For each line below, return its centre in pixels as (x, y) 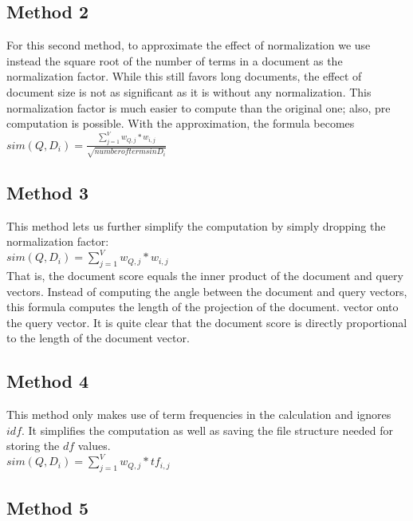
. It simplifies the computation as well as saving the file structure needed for (208, 430)
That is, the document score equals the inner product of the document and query (205, 275)
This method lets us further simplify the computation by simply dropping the (196, 225)
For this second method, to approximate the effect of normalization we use (189, 45)
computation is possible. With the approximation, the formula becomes (181, 123)
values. (94, 446)
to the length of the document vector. (98, 338)
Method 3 (48, 192)
